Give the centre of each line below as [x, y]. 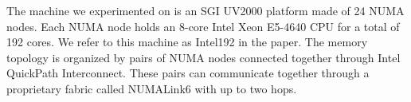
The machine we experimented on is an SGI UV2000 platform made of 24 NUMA [205, 10]
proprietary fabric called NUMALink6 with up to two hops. [152, 88]
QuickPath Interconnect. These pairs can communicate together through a [188, 73]
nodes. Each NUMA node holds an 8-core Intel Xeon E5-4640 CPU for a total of [203, 26]
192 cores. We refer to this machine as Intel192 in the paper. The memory [187, 42]
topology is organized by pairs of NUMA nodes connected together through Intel [204, 57]
